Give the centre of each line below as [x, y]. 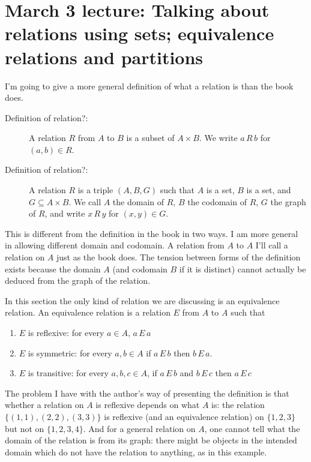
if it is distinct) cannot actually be [243, 268]
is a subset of [150, 138]
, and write [65, 213]
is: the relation [238, 405]
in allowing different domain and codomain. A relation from [115, 245]
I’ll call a [272, 245]
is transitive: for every [68, 373]
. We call [85, 201]
